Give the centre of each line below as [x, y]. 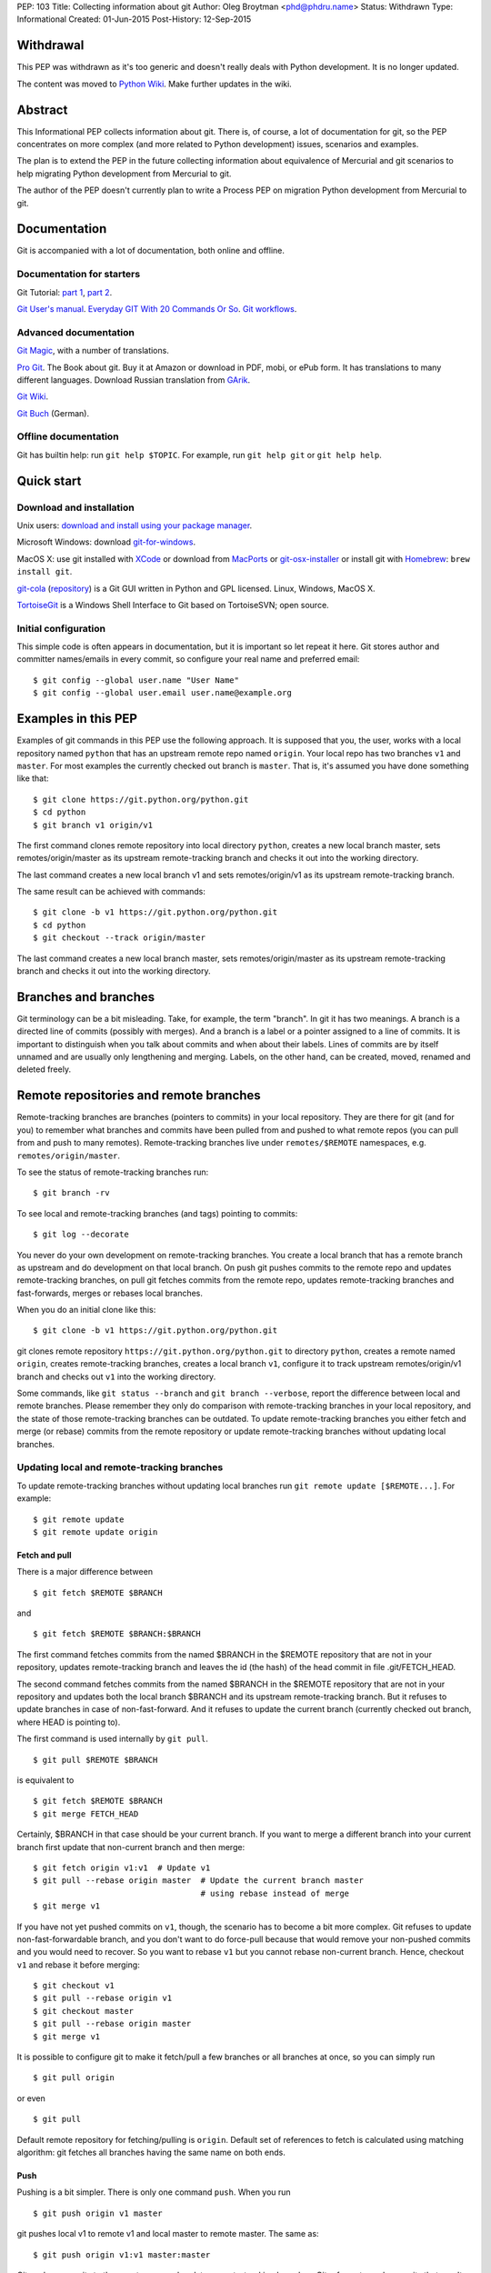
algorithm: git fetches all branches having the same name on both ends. [151, 2152]
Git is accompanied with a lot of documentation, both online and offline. [151, 251]
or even [31, 2098]
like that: [33, 778]
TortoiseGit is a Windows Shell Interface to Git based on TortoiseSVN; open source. [173, 605]
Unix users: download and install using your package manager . [135, 525]
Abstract [42, 110]
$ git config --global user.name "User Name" [136, 680]
